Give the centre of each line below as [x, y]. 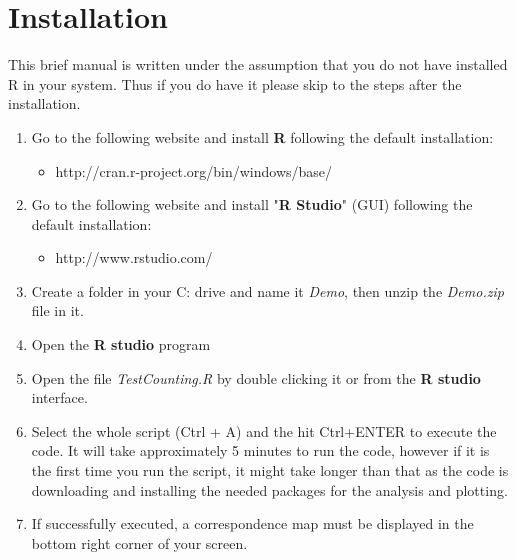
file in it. [57, 310]
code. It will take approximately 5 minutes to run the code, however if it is [260, 450]
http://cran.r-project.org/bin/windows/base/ [194, 170]
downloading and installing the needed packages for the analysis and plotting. [269, 489]
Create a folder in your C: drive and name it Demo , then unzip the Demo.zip [267, 290]
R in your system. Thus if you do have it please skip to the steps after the [235, 83]
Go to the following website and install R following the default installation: [262, 136]
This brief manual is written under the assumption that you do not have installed [258, 64]
